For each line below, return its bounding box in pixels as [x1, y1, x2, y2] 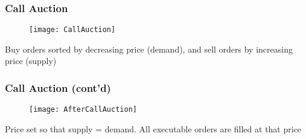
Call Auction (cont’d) [5, 80, 111, 95]
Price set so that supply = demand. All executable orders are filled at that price [5, 122, 302, 135]
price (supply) [5, 54, 57, 67]
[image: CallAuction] [29, 25, 116, 34]
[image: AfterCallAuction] [29, 105, 137, 114]
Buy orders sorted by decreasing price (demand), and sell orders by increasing [5, 42, 293, 55]
